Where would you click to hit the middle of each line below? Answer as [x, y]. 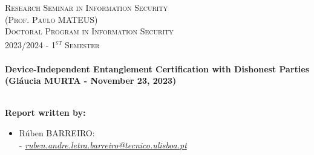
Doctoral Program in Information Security [89, 31]
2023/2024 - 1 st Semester [52, 44]
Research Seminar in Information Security [87, 7]
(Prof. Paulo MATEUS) [51, 19]
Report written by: [45, 112]
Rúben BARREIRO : [57, 133]
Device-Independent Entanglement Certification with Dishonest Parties [157, 68]
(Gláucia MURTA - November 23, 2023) [91, 81]
